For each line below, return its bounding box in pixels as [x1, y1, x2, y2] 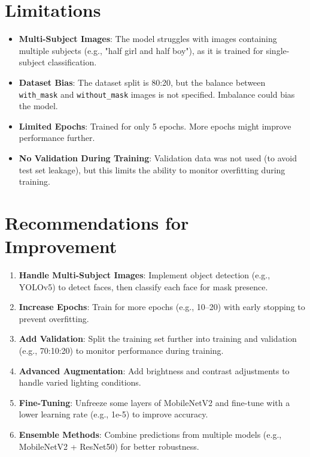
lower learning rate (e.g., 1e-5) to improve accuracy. [19, 408, 208, 420]
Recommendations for [5, 210, 189, 234]
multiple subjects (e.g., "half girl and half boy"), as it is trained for [19, 44, 263, 56]
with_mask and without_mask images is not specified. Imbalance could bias [19, 88, 295, 100]
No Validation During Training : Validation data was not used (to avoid [19, 151, 297, 164]
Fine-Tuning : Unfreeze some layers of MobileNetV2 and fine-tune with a [19, 396, 290, 408]
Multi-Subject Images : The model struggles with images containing [19, 32, 277, 45]
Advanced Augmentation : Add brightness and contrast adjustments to [19, 364, 290, 377]
